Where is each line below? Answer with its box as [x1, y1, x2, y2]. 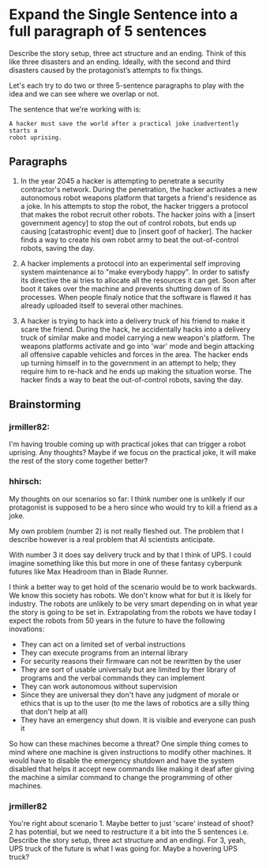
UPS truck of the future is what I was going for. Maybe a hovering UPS [9, 844, 238, 854]
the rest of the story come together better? [9, 457, 148, 466]
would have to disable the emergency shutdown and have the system [9, 756, 235, 765]
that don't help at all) [20, 707, 88, 716]
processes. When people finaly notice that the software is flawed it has [20, 292, 252, 301]
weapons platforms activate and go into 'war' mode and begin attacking [20, 341, 255, 351]
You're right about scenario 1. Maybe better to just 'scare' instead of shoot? [9, 819, 254, 828]
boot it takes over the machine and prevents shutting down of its [20, 283, 230, 294]
